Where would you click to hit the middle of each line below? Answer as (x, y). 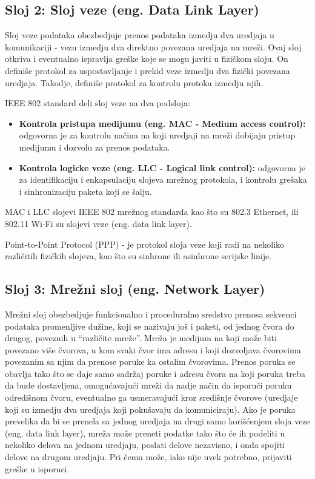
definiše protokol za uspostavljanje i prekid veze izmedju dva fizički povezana (148, 70)
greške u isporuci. (37, 468)
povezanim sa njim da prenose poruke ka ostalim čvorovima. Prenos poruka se (150, 362)
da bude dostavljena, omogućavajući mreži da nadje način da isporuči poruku (148, 385)
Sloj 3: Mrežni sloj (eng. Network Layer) (135, 289)
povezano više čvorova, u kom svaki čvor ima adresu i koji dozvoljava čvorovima (153, 349)
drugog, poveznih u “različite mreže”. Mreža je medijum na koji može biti (141, 338)
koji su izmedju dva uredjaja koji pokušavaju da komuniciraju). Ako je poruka (150, 409)
